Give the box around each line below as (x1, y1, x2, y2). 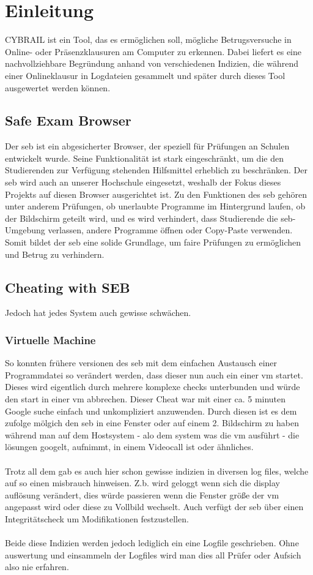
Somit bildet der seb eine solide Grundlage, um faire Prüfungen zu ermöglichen (5, 236, 301, 249)
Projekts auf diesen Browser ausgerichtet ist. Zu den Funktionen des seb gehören (5, 187, 307, 200)
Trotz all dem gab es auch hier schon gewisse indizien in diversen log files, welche (5, 464, 309, 477)
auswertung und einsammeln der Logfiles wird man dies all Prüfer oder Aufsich (5, 548, 301, 561)
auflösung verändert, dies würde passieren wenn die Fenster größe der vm (5, 488, 279, 501)
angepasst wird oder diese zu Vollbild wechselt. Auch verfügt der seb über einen (5, 500, 304, 513)
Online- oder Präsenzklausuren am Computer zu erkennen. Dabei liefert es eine (5, 45, 302, 58)
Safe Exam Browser (5, 111, 131, 130)
